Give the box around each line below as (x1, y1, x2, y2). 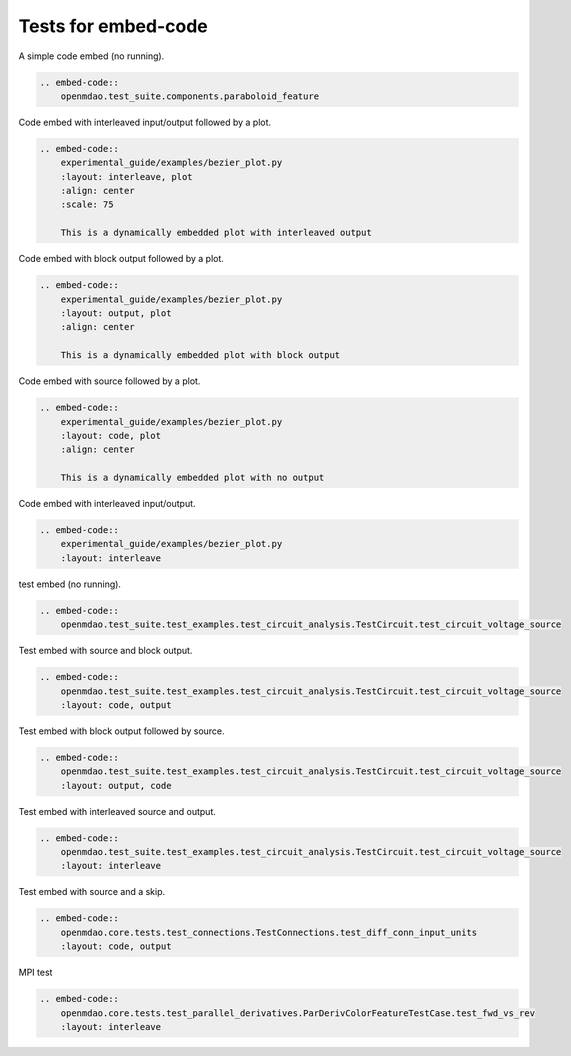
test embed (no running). (18, 578, 122, 590)
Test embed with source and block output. (18, 645, 193, 657)
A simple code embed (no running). (18, 50, 165, 62)
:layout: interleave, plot (60, 171, 194, 182)
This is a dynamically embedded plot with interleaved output (60, 227, 372, 239)
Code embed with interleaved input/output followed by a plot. (18, 116, 272, 128)
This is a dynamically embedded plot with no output (60, 472, 325, 484)
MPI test (18, 966, 53, 979)
